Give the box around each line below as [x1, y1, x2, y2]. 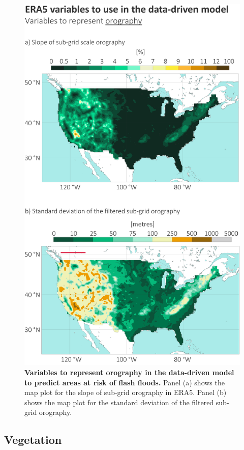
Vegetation [4, 432, 62, 447]
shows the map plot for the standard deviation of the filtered [24, 397, 214, 407]
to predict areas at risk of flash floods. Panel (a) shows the [24, 377, 225, 387]
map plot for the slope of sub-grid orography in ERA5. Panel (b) [24, 387, 227, 398]
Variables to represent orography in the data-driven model [24, 367, 234, 378]
